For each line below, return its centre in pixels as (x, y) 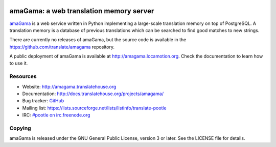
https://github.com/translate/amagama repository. (62, 47)
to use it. (19, 63)
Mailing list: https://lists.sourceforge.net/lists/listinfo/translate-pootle (94, 108)
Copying (20, 128)
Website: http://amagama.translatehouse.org (69, 86)
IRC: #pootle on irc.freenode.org (56, 115)
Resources (23, 76)
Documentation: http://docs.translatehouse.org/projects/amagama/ (93, 94)
